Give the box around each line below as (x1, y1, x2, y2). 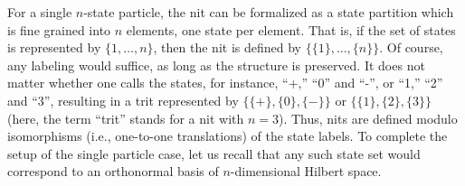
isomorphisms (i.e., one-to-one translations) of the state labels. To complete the (7, 126, 448, 145)
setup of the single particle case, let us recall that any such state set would (7, 144, 421, 163)
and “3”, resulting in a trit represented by (7, 90, 239, 109)
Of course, (386, 38, 443, 57)
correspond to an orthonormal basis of (7, 162, 219, 181)
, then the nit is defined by (153, 38, 301, 57)
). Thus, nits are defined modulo (278, 108, 458, 127)
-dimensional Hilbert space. (230, 162, 382, 181)
